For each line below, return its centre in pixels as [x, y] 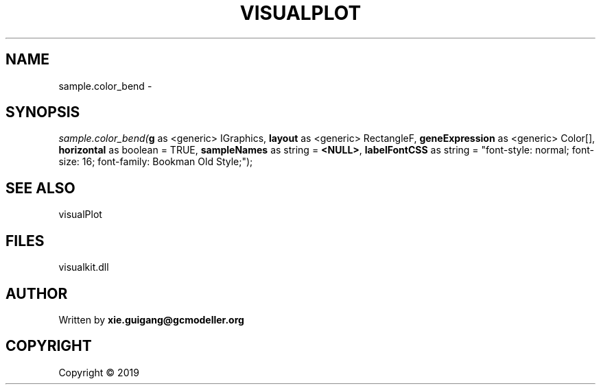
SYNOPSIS [43, 112]
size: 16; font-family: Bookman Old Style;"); [156, 162]
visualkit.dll [84, 267]
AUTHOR [37, 293]
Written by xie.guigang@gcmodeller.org [151, 319]
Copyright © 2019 [99, 372]
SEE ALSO [40, 188]
